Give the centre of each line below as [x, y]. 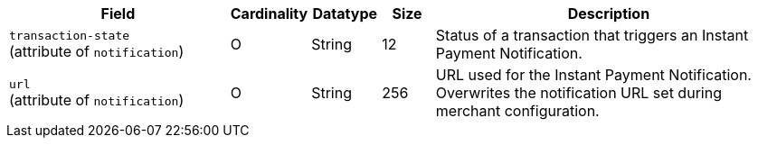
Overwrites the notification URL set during [578, 93]
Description [609, 14]
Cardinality [269, 14]
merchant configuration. [517, 111]
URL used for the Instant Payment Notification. [593, 75]
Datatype [345, 14]
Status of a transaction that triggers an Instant [592, 35]
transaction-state [70, 35]
